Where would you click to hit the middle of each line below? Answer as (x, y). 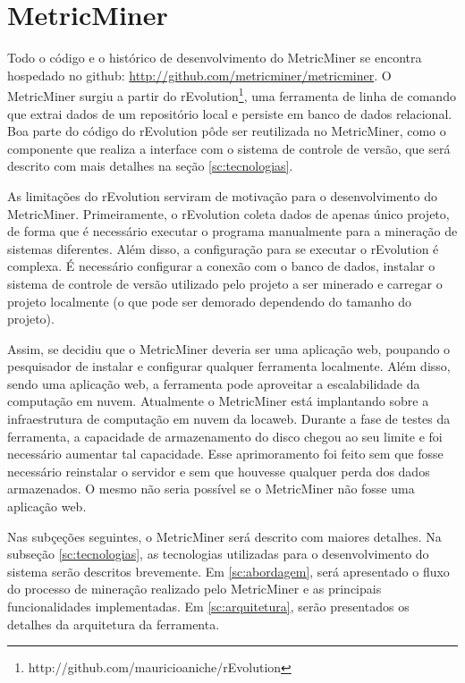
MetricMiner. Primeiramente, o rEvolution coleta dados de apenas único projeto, (228, 213)
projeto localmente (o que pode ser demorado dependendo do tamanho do (210, 301)
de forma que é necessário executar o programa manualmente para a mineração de (232, 231)
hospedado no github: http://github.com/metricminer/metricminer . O (199, 75)
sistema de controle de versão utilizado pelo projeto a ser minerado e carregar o (225, 283)
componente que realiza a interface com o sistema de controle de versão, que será (229, 148)
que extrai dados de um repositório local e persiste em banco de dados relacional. (230, 113)
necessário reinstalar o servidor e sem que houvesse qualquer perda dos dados (219, 471)
